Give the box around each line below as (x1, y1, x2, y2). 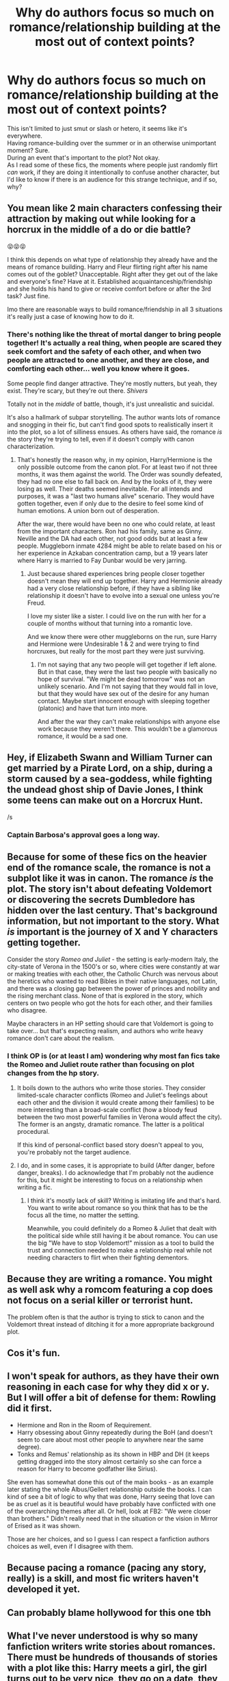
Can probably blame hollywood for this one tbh (7, 1606, 211, 1619)
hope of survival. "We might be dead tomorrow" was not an (37, 675, 205, 684)
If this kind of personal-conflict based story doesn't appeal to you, (16, 1140, 204, 1149)
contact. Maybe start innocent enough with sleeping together (37, 697, 211, 705)
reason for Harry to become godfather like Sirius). (16, 1464, 158, 1473)
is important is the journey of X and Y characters (7, 926, 219, 938)
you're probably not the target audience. (16, 1148, 131, 1156)
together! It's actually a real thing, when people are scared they (7, 338, 222, 348)
